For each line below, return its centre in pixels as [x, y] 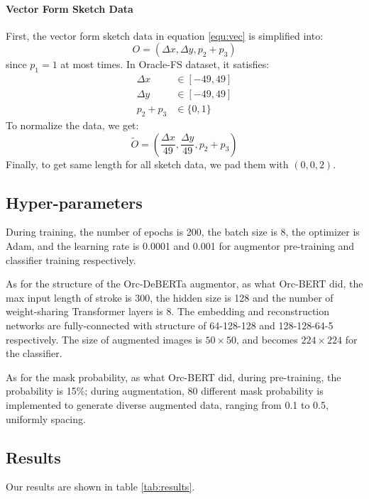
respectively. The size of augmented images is [104, 339]
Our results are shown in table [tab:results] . [100, 487]
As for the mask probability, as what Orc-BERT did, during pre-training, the [174, 377]
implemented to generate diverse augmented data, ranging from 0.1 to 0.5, [167, 405]
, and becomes [267, 339]
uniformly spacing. [46, 418]
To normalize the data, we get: [72, 125]
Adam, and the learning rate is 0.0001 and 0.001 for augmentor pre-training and [180, 246]
